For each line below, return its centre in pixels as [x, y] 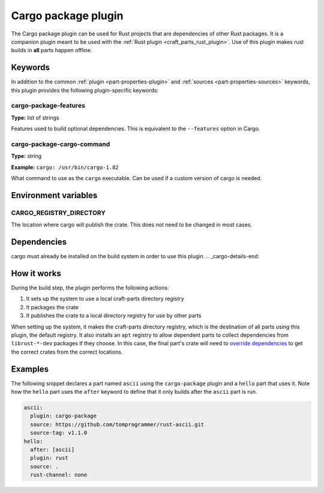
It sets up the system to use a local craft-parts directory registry [105, 299]
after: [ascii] [52, 450]
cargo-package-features [48, 106]
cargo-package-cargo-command [61, 144]
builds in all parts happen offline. [52, 50]
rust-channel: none [59, 475]
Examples [30, 369]
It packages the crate [52, 307]
